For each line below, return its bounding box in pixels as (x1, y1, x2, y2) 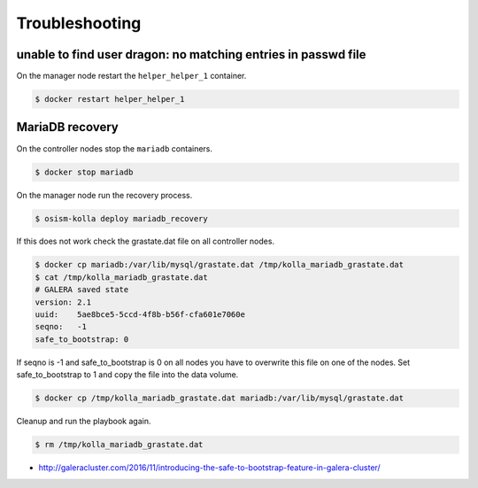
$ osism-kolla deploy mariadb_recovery (35, 213, 208, 223)
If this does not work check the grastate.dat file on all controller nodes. (16, 236, 274, 247)
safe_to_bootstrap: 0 (35, 334, 129, 345)
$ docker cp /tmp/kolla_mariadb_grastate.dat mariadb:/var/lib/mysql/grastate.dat (35, 393, 405, 403)
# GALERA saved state (35, 284, 129, 295)
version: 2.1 (35, 297, 92, 307)
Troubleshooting (16, 13, 142, 33)
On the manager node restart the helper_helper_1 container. (16, 71, 247, 81)
